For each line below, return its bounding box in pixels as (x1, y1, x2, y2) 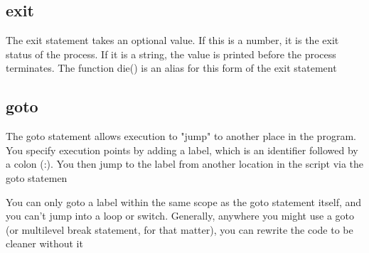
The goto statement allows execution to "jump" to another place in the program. (6, 129, 356, 144)
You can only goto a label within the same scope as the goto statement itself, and (6, 194, 362, 209)
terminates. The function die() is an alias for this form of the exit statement (6, 60, 337, 75)
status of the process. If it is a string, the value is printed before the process (6, 46, 336, 61)
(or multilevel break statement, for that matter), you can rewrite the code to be (6, 222, 353, 237)
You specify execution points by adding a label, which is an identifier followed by (6, 142, 358, 157)
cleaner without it (6, 236, 83, 251)
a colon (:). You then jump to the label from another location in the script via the (6, 156, 364, 171)
